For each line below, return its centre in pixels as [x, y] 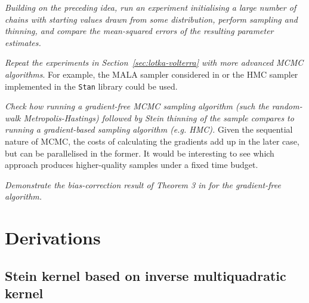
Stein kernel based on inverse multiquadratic [146, 275]
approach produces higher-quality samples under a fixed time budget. [132, 165]
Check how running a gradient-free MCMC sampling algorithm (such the [137, 106]
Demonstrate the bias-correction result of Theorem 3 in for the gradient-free [143, 184]
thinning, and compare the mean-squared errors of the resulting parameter [139, 31]
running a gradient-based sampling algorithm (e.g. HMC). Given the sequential [149, 129]
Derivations [53, 238]
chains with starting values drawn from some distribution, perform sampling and [151, 19]
